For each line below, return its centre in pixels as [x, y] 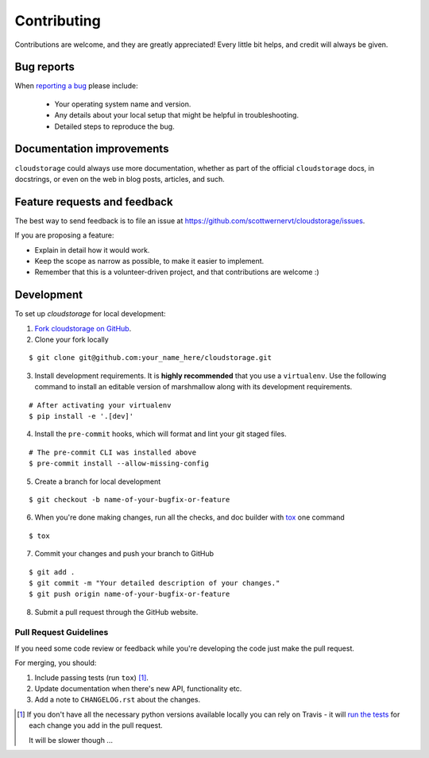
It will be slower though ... [71, 740]
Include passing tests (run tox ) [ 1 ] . [91, 677]
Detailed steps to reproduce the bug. [114, 126]
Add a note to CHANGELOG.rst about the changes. [118, 700]
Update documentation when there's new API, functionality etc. [138, 689]
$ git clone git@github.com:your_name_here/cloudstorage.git [150, 358]
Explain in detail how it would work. [92, 249]
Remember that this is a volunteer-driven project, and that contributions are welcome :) [177, 272]
